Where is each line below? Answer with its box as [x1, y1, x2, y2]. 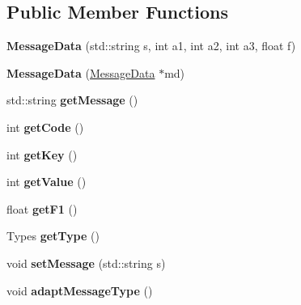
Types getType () [6, 227, 100, 244]
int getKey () [6, 146, 78, 163]
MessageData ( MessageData [6, 64, 155, 81]
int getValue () [6, 173, 87, 190]
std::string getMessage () [6, 91, 138, 108]
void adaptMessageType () [6, 282, 153, 299]
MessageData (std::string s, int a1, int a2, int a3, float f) [6, 37, 296, 54]
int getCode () [6, 118, 84, 135]
